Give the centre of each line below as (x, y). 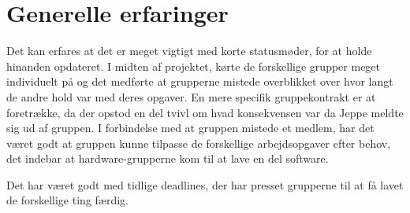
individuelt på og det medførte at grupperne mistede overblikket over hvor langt (200, 81)
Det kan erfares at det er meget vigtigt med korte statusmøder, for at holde (189, 51)
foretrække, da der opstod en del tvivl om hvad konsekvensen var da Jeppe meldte (205, 112)
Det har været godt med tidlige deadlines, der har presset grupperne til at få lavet (205, 184)
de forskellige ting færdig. (67, 200)
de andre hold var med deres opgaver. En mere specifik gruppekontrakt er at (191, 96)
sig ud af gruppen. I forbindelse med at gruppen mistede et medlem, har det (190, 128)
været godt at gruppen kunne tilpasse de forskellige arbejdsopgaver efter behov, (199, 143)
